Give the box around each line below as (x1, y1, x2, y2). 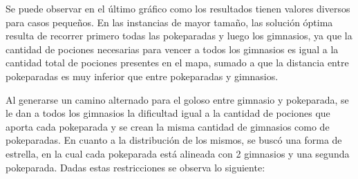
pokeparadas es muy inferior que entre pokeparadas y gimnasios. (6, 68, 279, 83)
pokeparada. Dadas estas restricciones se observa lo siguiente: (6, 160, 265, 174)
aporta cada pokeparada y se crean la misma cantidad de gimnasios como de (6, 119, 330, 133)
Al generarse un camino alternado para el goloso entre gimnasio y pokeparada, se (6, 92, 349, 106)
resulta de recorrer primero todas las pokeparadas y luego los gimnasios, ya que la (6, 28, 352, 43)
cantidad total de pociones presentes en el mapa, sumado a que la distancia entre (6, 55, 349, 70)
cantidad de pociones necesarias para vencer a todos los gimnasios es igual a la (6, 41, 339, 56)
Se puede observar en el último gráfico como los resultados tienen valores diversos (6, 1, 350, 15)
